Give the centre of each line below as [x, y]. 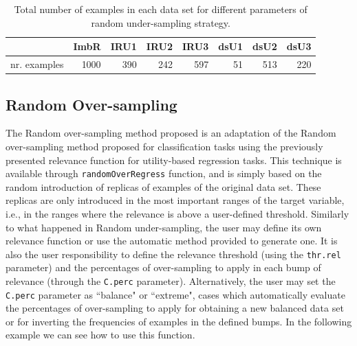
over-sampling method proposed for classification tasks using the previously [164, 146]
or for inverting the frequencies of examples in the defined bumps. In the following [179, 321]
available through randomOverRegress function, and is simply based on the [164, 173]
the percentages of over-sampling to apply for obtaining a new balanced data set [175, 308]
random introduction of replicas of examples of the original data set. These [163, 186]
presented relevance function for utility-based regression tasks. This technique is [174, 160]
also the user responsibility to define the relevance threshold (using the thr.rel [173, 254]
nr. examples [37, 64]
